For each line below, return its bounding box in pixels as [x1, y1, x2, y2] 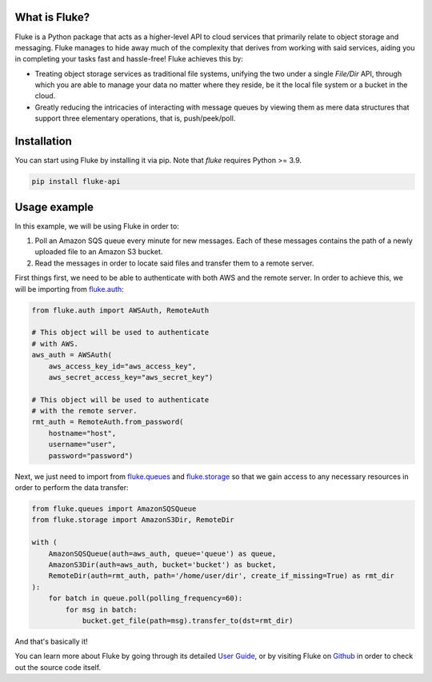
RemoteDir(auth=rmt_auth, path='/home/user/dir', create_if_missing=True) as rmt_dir [48, 572, 395, 580]
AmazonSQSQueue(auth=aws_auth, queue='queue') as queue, [48, 548, 277, 558]
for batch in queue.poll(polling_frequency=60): [48, 594, 243, 603]
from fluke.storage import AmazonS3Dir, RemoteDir [31, 516, 235, 524]
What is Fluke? [14, 10, 90, 24]
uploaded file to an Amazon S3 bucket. [34, 247, 163, 257]
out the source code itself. [14, 662, 102, 672]
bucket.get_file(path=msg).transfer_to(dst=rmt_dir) [82, 616, 294, 625]
